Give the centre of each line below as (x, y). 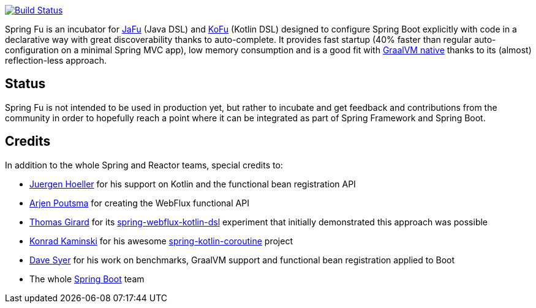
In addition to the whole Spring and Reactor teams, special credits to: (144, 165)
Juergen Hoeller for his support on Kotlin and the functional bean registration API (193, 184)
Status (25, 84)
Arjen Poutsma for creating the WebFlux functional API (139, 203)
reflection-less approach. (56, 60)
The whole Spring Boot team (87, 279)
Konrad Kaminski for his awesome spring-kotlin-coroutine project (161, 241)
